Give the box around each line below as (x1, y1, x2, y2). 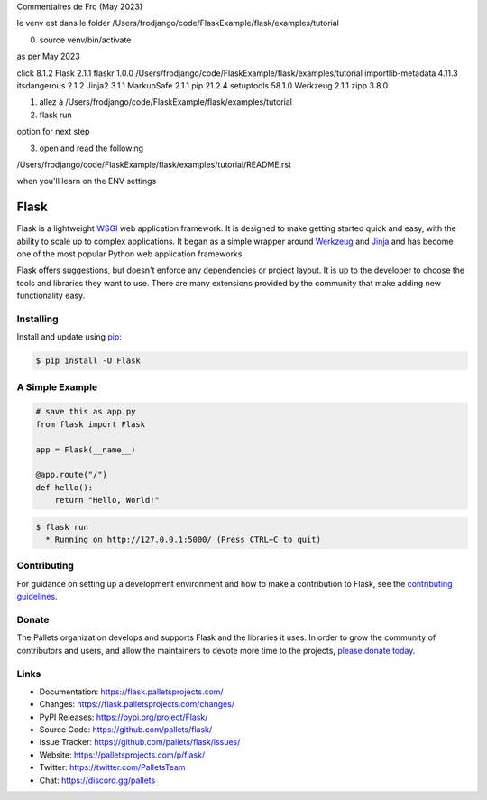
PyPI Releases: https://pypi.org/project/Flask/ (39, 712, 208, 722)
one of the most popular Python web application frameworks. (16, 248, 245, 259)
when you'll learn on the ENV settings (16, 176, 157, 187)
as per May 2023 (16, 51, 80, 62)
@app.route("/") (35, 470, 108, 480)
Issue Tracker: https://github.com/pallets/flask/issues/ (39, 737, 241, 748)
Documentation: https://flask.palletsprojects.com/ (39, 686, 225, 697)
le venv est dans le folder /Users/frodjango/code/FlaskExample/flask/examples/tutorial (16, 18, 340, 29)
